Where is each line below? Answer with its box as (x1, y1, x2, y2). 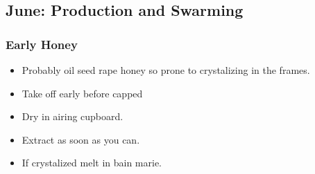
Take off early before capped (22, 86, 143, 100)
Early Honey (6, 35, 78, 52)
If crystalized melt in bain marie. (22, 155, 162, 170)
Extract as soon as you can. (22, 132, 140, 146)
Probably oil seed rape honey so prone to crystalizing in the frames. (22, 63, 310, 77)
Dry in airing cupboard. (22, 109, 124, 124)
